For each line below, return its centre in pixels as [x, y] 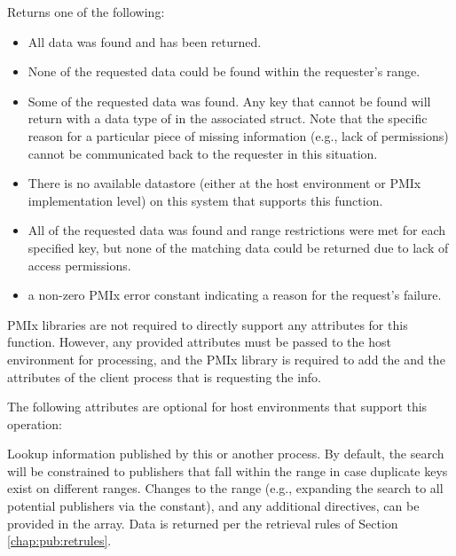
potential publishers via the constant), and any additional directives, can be [213, 506]
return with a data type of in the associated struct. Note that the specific [228, 118]
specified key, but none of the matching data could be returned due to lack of [238, 247]
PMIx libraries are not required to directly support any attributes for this [208, 324]
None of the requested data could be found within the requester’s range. [224, 71]
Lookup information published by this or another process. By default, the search [226, 454]
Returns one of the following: [86, 12]
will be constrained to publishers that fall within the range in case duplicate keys [228, 470]
